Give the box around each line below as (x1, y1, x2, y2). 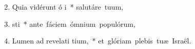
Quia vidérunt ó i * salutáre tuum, (12, 2, 124, 12)
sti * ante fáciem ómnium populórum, (12, 18, 135, 29)
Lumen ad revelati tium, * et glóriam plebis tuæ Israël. (12, 35, 191, 46)
